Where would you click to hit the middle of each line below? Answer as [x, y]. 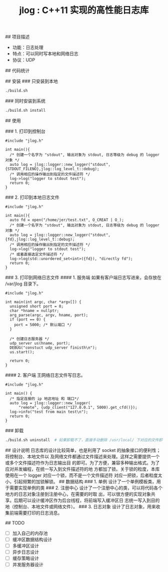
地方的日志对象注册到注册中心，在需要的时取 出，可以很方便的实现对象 [78, 494]
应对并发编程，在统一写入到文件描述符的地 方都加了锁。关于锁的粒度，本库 [82, 469]
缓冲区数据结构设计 [32, 539]
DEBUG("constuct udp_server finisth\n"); [53, 348]
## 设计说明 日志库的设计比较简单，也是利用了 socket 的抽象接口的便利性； [83, 450]
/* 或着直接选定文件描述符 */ [37, 254]
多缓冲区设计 [25, 545]
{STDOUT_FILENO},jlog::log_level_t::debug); [52, 169]
